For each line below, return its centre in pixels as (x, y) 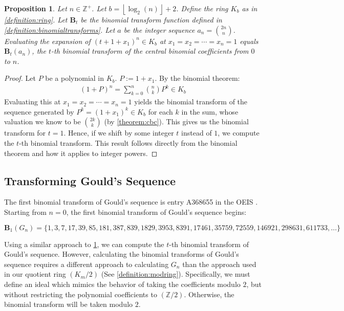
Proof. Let (20, 78)
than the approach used (219, 264)
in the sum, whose (210, 111)
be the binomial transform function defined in (151, 19)
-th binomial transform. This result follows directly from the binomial (128, 143)
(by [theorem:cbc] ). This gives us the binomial (176, 121)
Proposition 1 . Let (36, 8)
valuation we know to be (42, 121)
